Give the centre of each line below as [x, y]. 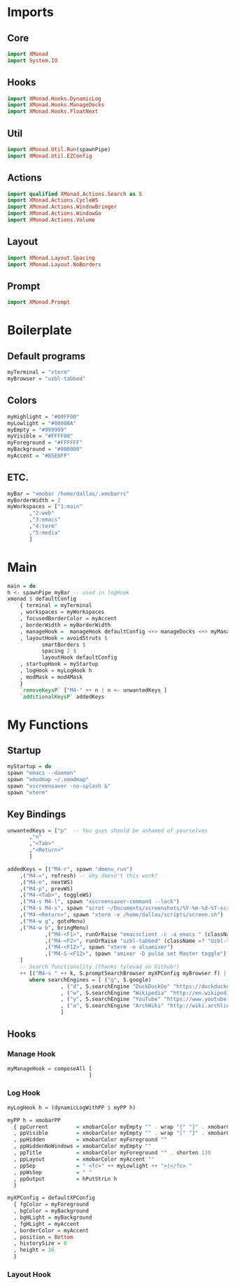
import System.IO [33, 60]
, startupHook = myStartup [59, 664]
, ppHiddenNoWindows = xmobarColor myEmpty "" [83, 1146]
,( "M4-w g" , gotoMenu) [53, 921]
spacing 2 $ [59, 651]
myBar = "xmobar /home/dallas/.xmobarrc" [69, 494]
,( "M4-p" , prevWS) [47, 889]
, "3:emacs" [45, 520]
